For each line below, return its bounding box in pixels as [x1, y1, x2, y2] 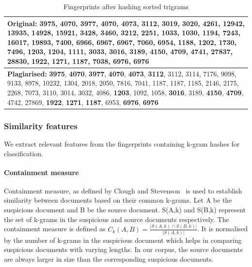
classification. [4, 148, 44, 158]
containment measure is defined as [4, 223, 106, 234]
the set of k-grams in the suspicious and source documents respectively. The [4, 214, 229, 224]
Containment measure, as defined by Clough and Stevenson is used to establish [4, 185, 242, 195]
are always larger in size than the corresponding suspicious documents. [4, 254, 214, 264]
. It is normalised [197, 223, 248, 234]
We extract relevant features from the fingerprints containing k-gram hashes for [4, 138, 240, 148]
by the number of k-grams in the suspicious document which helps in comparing [4, 235, 242, 245]
